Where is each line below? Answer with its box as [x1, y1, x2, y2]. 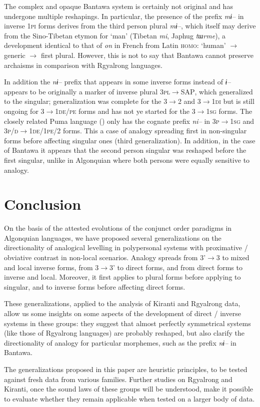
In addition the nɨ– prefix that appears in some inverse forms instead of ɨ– [4, 76, 231, 87]
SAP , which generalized [180, 86, 253, 96]
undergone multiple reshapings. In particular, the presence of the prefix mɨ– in [4, 10, 244, 21]
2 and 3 [177, 96, 201, 106]
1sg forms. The [206, 105, 252, 116]
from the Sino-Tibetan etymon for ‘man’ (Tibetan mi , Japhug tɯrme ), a [4, 30, 226, 40]
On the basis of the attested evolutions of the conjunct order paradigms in [4, 223, 232, 233]
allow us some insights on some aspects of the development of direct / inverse [4, 308, 241, 318]
